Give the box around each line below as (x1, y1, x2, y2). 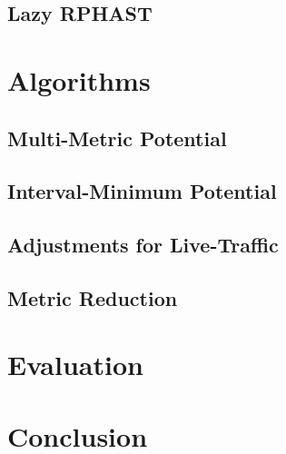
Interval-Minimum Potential (7, 177, 277, 205)
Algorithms (7, 61, 151, 98)
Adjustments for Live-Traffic (7, 231, 279, 259)
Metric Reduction (7, 283, 178, 311)
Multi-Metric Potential (7, 123, 227, 152)
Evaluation (7, 346, 143, 383)
